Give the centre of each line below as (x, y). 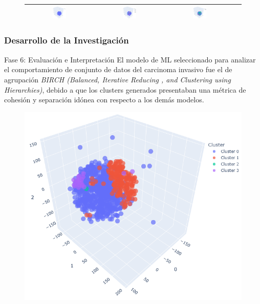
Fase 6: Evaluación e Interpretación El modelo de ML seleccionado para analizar (130, 59)
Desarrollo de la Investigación (67, 40)
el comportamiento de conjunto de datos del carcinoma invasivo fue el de (118, 69)
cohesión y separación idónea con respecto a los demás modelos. (104, 100)
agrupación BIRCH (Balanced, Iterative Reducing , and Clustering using (117, 79)
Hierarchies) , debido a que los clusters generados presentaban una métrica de (125, 89)
